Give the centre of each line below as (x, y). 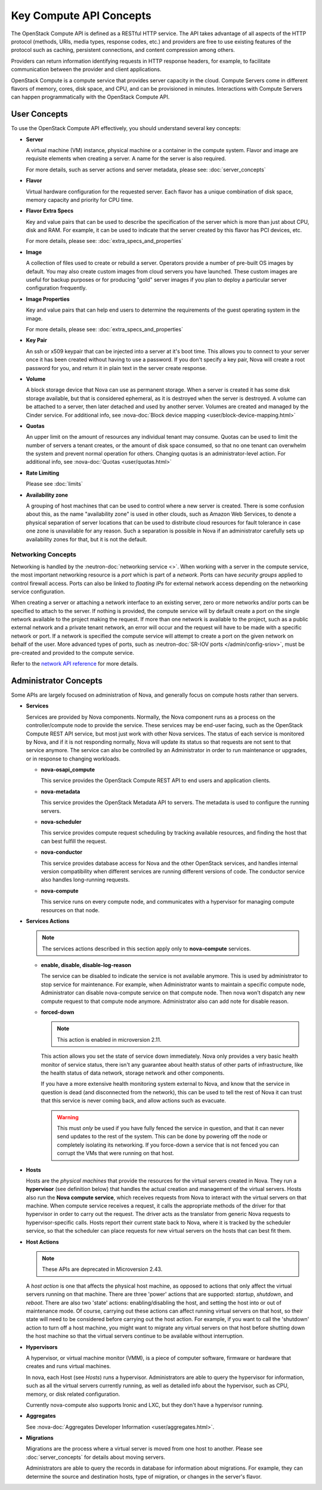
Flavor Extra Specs (50, 211)
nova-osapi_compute (68, 769)
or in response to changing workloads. (73, 759)
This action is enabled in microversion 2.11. (109, 1039)
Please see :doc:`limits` (54, 484)
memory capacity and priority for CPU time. (80, 199)
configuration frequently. (56, 288)
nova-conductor (62, 852)
